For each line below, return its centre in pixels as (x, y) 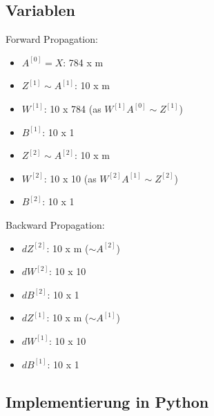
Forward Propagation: (52, 39)
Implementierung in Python (107, 401)
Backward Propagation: (55, 224)
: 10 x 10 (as (70, 178)
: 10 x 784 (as (72, 108)
